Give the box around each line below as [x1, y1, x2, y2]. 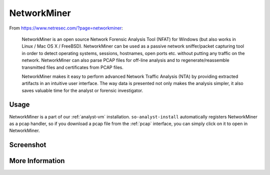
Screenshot [9, 140, 46, 149]
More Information [9, 156, 65, 165]
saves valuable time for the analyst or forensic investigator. [21, 87, 143, 93]
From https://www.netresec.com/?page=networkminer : [9, 25, 123, 31]
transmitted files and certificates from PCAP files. [21, 64, 123, 70]
